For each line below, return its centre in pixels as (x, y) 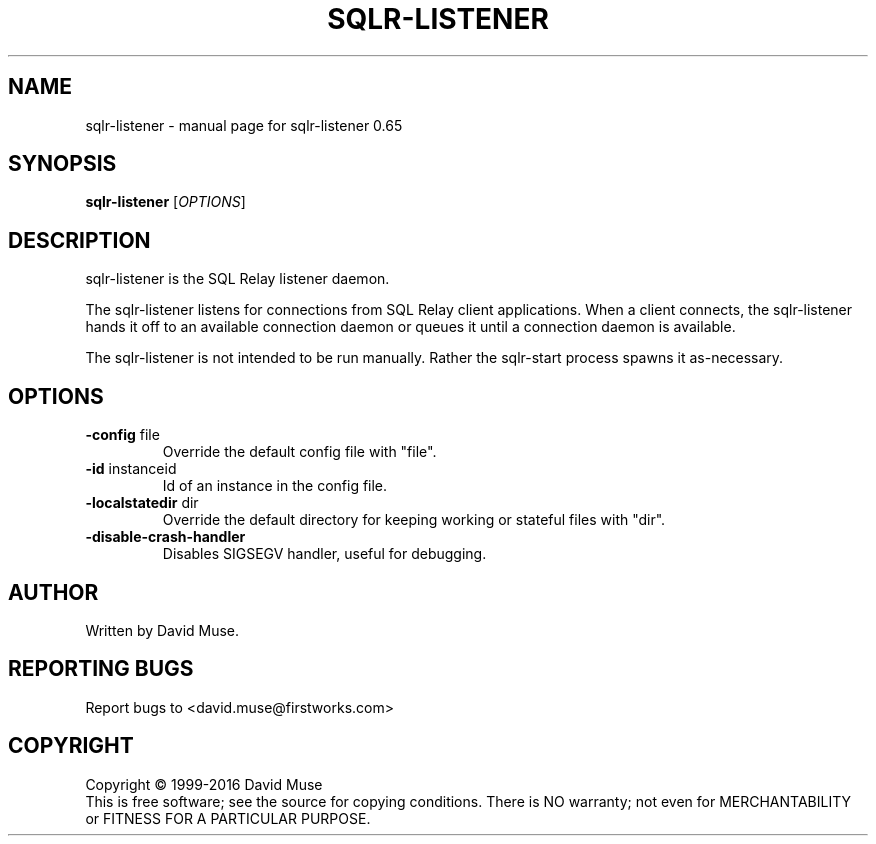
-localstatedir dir (142, 503)
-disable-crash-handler (165, 537)
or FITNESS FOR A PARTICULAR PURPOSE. (228, 818)
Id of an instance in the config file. (275, 486)
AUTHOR (53, 592)
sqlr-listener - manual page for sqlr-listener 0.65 (244, 125)
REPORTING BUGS (101, 669)
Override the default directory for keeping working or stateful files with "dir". (414, 520)
